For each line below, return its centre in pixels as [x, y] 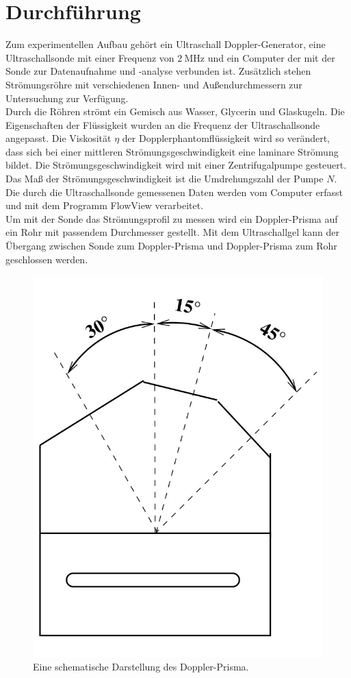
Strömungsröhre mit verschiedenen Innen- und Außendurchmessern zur [154, 84]
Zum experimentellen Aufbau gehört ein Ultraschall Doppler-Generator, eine [166, 44]
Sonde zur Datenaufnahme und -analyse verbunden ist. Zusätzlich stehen [158, 71]
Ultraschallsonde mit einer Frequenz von [90, 57]
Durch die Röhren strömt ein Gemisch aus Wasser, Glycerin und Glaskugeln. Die [175, 111]
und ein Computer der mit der [271, 57]
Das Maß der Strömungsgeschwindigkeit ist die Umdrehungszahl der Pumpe [165, 179]
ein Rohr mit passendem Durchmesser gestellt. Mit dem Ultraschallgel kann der [172, 232]
